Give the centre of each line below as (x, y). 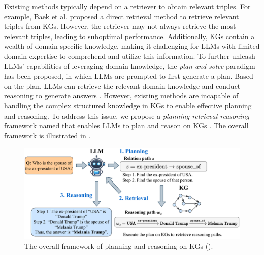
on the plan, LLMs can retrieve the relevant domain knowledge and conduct (122, 85)
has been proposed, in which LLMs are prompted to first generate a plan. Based (129, 76)
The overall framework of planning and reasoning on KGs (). (119, 246)
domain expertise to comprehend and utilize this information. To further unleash (130, 56)
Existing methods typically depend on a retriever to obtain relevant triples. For (127, 6)
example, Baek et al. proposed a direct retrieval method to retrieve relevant (122, 16)
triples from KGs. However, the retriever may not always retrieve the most (120, 26)
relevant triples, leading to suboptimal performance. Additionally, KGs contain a (129, 36)
